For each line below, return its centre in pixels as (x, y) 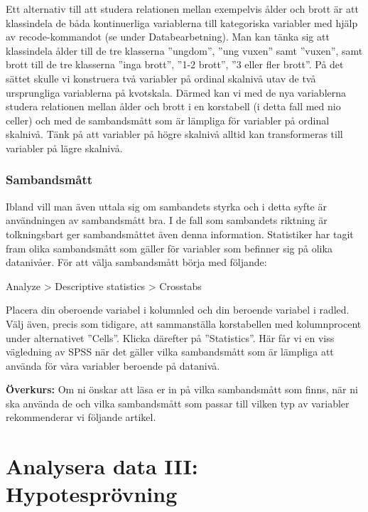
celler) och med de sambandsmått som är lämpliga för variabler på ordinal (168, 120)
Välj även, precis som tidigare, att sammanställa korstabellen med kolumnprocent (184, 323)
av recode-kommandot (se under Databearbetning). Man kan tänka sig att (168, 37)
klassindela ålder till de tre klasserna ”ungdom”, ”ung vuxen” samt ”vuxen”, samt (184, 50)
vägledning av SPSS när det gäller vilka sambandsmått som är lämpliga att (170, 352)
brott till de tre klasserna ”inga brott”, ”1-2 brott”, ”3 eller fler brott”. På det (175, 64)
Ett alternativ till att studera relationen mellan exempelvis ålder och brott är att (182, 9)
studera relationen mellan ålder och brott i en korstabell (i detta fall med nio (173, 106)
